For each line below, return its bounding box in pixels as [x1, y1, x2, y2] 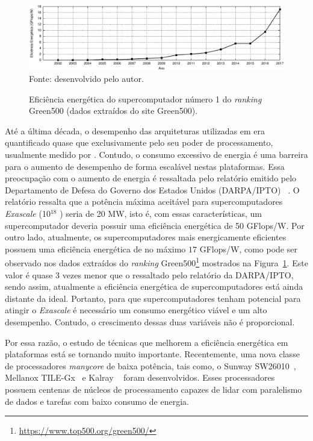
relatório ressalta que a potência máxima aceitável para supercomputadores [5, 195, 283, 208]
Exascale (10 [5, 207, 51, 220]
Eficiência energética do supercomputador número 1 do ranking [29, 92, 262, 105]
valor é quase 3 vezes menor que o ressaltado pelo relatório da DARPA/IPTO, [5, 268, 294, 281]
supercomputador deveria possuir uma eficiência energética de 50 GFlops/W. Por [5, 219, 305, 231]
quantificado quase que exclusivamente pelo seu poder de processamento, [5, 136, 273, 149]
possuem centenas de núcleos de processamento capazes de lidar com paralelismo [5, 383, 302, 395]
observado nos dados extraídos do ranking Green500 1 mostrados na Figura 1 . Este [5, 255, 308, 269]
